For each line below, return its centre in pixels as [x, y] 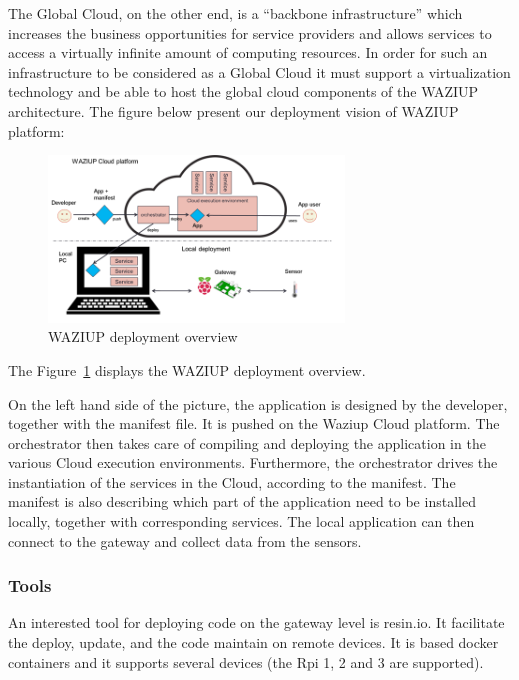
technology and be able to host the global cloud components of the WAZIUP [243, 91]
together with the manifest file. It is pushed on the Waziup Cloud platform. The [254, 423]
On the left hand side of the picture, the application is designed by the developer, [258, 403]
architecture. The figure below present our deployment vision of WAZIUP [233, 110]
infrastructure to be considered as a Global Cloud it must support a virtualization [259, 71]
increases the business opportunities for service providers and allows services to [250, 32]
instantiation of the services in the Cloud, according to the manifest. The [232, 481]
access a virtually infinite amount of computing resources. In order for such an [248, 52]
